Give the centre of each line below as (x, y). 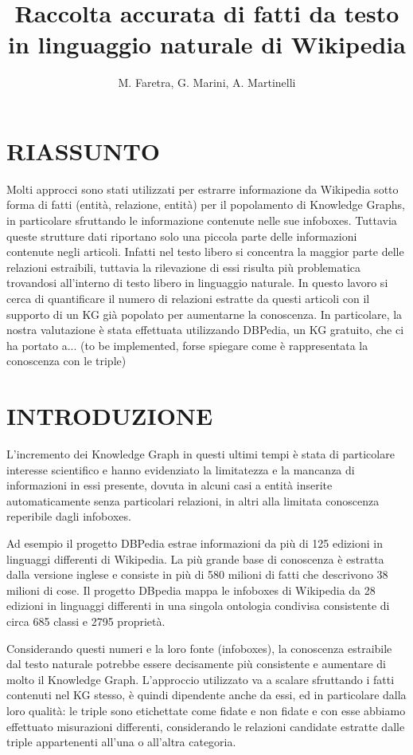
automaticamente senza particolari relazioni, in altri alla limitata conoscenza (193, 500)
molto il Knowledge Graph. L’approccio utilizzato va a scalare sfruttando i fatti (201, 679)
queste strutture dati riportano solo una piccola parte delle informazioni (182, 236)
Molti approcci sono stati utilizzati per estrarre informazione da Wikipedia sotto (203, 189)
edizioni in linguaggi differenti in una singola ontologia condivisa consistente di (198, 606)
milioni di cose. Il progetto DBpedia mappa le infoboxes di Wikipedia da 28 (191, 590)
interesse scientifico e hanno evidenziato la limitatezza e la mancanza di (181, 469)
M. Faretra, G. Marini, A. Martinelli (207, 83)
